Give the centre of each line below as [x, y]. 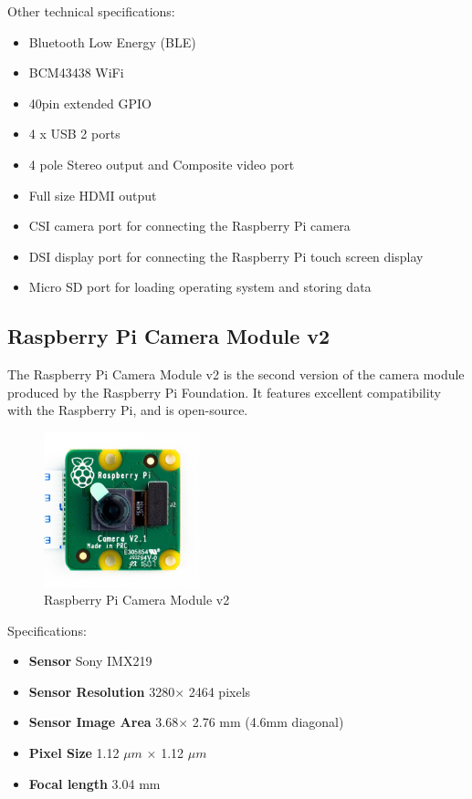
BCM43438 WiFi [76, 73]
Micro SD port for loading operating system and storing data [200, 287]
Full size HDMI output [93, 195]
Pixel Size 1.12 [74, 753]
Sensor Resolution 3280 [102, 691]
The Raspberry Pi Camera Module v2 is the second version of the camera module [236, 374]
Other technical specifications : [91, 11]
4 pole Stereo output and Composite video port [162, 164]
